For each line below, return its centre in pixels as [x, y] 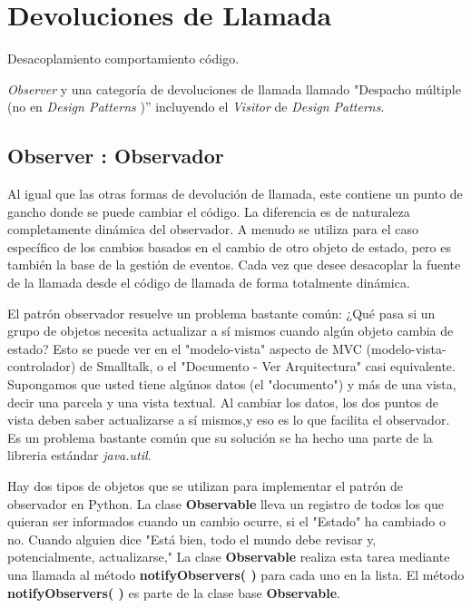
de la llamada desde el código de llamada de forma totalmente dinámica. [209, 283]
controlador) [42, 366]
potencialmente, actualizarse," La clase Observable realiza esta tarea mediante [229, 557]
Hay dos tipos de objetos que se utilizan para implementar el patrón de [205, 486]
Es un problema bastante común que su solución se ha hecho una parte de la [220, 437]
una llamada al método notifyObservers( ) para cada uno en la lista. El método [236, 574]
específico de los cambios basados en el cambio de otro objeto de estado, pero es [229, 246]
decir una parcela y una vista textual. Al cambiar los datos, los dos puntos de [223, 402]
